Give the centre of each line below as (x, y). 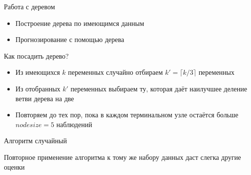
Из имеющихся (38, 72)
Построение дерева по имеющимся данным (80, 23)
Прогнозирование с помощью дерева (70, 39)
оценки (14, 166)
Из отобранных (38, 88)
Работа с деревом (30, 6)
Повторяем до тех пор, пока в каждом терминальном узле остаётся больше (127, 115)
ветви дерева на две (45, 98)
